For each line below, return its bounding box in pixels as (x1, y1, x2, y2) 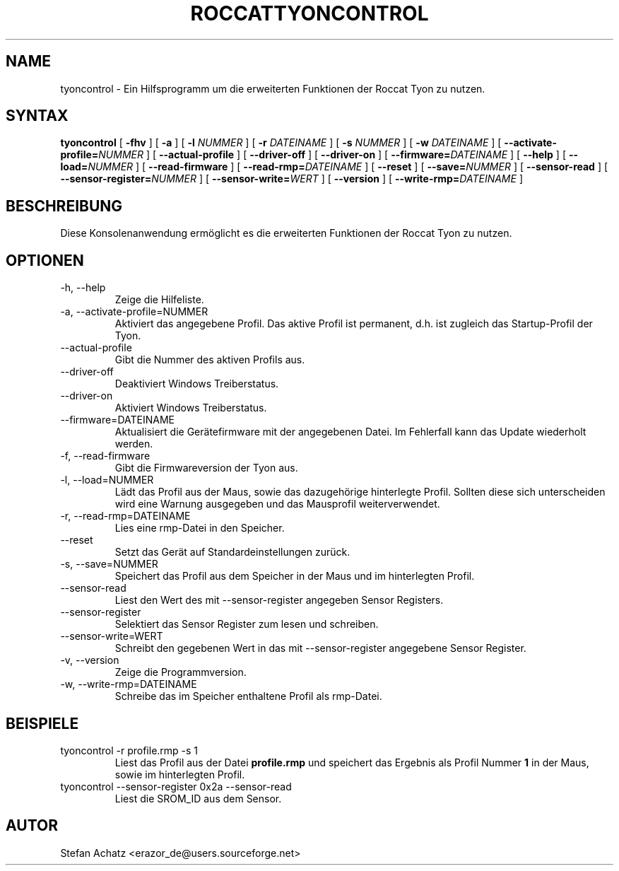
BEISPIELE (6, 714, 79, 732)
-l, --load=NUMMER (60, 474, 154, 486)
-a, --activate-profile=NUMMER (60, 305, 208, 318)
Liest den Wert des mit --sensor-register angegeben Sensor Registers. (114, 594, 444, 607)
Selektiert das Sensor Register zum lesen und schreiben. (114, 618, 379, 631)
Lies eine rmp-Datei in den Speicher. (114, 522, 285, 534)
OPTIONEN (6, 251, 84, 269)
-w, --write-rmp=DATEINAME (60, 678, 197, 691)
